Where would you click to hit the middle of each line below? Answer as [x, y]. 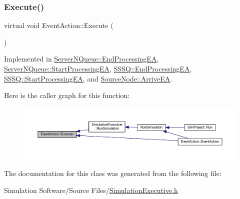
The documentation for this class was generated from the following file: [113, 173]
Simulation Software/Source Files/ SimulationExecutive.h [91, 190]
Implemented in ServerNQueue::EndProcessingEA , [81, 59]
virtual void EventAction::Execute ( [59, 25]
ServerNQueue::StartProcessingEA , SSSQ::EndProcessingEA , [98, 68]
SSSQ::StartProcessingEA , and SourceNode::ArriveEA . [88, 78]
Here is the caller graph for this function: [67, 95]
